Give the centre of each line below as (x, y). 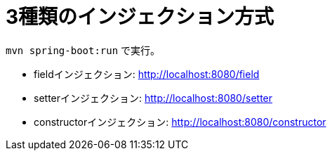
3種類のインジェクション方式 (140, 17)
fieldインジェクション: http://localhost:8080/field (147, 74)
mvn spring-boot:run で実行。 (83, 50)
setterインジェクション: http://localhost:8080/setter (153, 98)
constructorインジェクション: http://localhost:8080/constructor (180, 122)
